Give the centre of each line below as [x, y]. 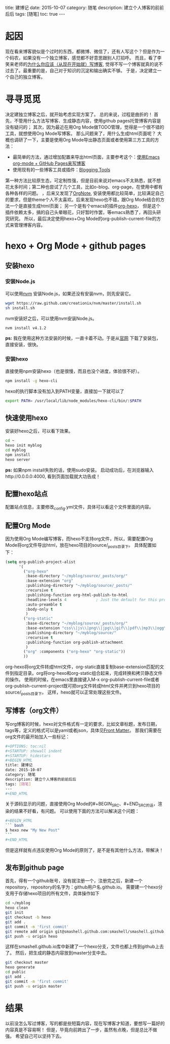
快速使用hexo [27, 418]
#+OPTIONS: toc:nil [26, 746]
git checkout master [27, 963]
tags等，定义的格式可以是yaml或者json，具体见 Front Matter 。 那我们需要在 [83, 730]
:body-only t [39, 609]
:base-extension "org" [49, 581]
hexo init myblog [24, 445]
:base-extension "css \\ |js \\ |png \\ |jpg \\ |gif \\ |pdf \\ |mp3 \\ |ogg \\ [97, 628]
